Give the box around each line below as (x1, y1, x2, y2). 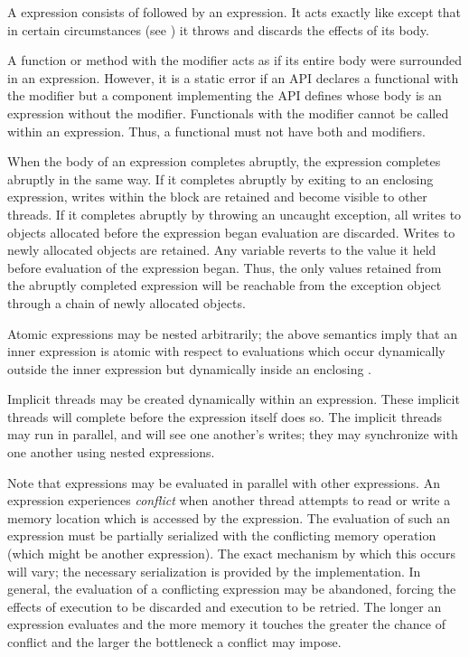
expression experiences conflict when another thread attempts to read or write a (7, 491, 451, 510)
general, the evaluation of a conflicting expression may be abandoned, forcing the (7, 579, 456, 598)
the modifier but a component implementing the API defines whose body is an (7, 86, 442, 105)
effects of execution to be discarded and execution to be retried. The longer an (7, 596, 442, 615)
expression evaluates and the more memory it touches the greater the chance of (7, 615, 446, 634)
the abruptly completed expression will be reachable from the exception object (7, 276, 442, 295)
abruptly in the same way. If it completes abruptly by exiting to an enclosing (7, 169, 434, 188)
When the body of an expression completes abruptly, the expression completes (7, 152, 441, 171)
